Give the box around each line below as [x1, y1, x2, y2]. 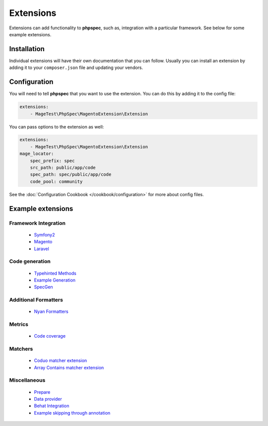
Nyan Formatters [34, 308, 69, 315]
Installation [9, 45, 45, 53]
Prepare [34, 389, 51, 395]
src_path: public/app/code [30, 165, 96, 171]
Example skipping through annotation [34, 410, 111, 416]
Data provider [34, 396, 62, 402]
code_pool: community [30, 179, 83, 184]
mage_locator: [19, 151, 54, 156]
